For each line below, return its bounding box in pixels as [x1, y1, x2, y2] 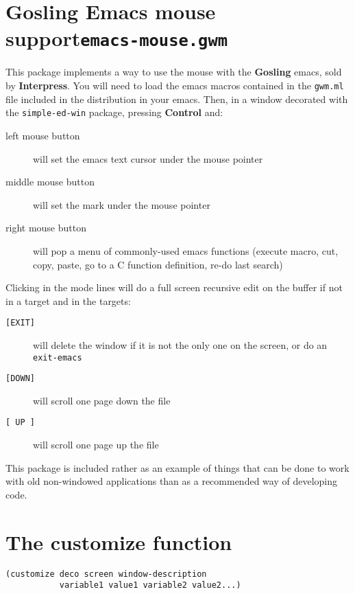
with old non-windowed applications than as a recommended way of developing [5, 474, 337, 488]
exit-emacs [33, 352, 82, 363]
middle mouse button [5, 174, 95, 189]
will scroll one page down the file [33, 393, 171, 407]
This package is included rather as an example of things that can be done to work [5, 460, 350, 475]
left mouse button [5, 128, 80, 142]
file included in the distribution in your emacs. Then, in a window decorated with [5, 91, 348, 106]
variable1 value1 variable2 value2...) [59, 580, 241, 591]
